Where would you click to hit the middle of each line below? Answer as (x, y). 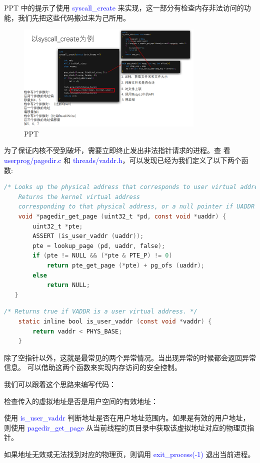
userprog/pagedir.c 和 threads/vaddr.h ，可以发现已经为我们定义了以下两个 (123, 160)
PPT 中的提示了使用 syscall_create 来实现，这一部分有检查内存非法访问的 (124, 7)
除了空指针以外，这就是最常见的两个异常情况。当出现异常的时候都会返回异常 (130, 357)
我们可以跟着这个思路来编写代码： (60, 384)
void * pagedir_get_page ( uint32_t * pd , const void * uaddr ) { (122, 217)
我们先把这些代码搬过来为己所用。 (74, 17)
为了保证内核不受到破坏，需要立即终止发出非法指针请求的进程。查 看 (117, 150)
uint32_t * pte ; (58, 226)
